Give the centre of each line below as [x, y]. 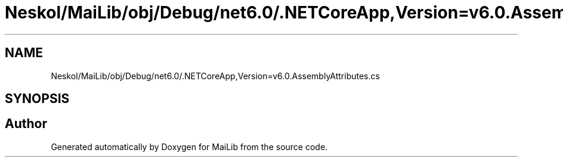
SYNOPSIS [37, 99]
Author [26, 124]
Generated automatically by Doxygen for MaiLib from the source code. [189, 147]
